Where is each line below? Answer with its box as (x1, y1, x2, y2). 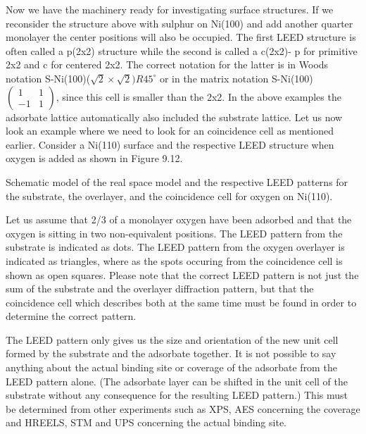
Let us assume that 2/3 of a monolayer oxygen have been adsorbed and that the (6, 212, 352, 227)
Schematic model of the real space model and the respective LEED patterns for (6, 174, 348, 189)
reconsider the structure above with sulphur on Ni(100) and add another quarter (6, 15, 353, 30)
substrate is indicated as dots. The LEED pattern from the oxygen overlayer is (6, 240, 345, 254)
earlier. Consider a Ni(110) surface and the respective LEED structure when (6, 137, 334, 151)
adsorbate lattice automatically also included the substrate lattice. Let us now (6, 109, 343, 124)
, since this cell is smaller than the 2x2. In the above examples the (56, 89, 341, 104)
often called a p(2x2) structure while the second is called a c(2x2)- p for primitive (6, 43, 358, 58)
